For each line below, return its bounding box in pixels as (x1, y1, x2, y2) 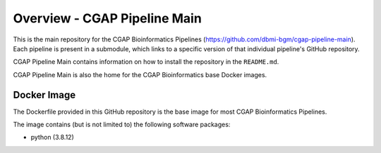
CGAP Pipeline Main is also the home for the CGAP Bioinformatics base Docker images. (13, 70, 267, 79)
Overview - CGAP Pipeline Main (13, 11, 202, 26)
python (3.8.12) (30, 133, 74, 142)
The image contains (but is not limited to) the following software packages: (13, 120, 231, 129)
